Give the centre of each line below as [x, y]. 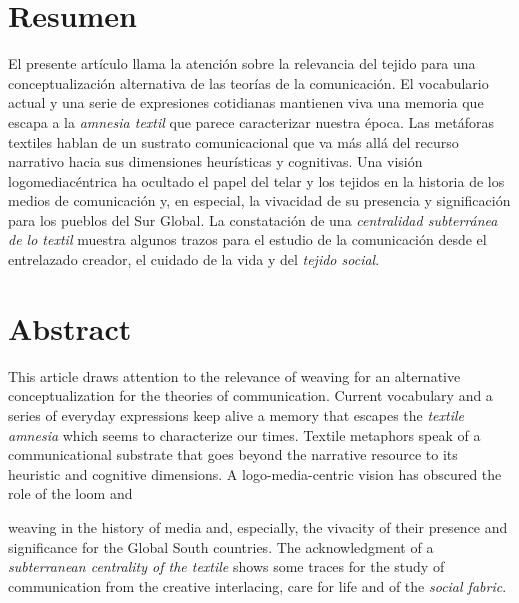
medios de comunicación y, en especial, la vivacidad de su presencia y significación [259, 200]
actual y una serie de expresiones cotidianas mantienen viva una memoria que [246, 102]
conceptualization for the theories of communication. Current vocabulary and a [250, 395]
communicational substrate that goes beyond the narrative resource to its [233, 454]
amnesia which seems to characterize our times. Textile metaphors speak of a [244, 434]
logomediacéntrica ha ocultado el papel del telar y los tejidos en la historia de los [256, 180]
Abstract [70, 327]
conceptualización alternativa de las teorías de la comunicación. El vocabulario [248, 82]
